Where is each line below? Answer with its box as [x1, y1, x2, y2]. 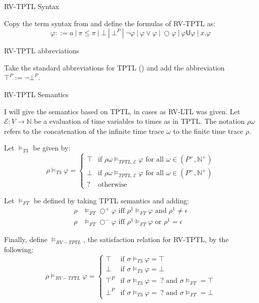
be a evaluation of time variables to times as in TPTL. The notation [34, 116, 245, 126]
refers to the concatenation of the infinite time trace [4, 125, 164, 136]
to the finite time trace [173, 125, 243, 136]
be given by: [33, 142, 70, 153]
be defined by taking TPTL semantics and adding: [33, 195, 189, 205]
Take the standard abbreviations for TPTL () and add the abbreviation [4, 62, 225, 72]
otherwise [98, 181, 127, 189]
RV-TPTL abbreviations [4, 45, 79, 56]
